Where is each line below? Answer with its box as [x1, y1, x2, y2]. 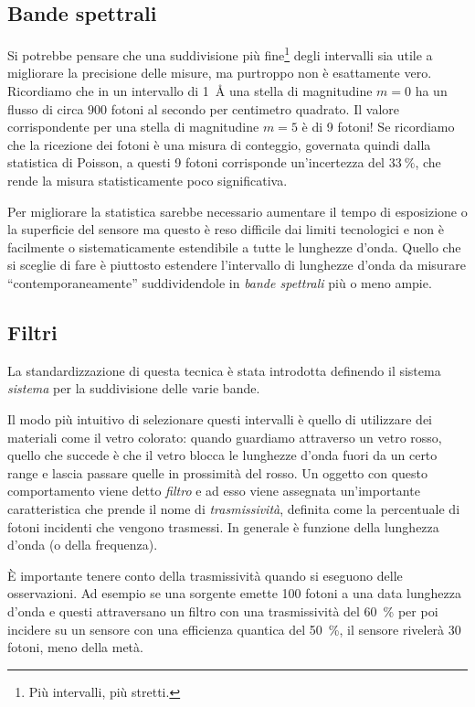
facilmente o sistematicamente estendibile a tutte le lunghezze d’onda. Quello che [7, 237, 461, 256]
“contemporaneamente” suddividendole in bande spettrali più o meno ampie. [7, 273, 432, 292]
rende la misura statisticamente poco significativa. [7, 171, 288, 190]
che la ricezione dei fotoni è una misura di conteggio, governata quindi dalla [7, 134, 431, 154]
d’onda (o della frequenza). [7, 535, 158, 554]
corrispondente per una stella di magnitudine [7, 117, 259, 136]
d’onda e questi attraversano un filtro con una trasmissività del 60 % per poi [7, 601, 438, 620]
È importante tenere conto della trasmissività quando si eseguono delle [7, 565, 403, 584]
